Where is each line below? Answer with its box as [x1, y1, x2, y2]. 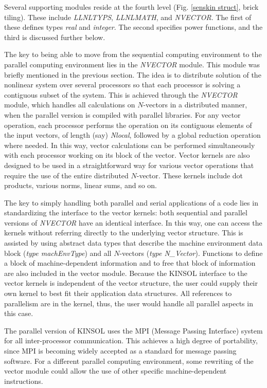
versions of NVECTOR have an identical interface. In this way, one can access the [4, 217, 262, 228]
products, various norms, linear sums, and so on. [4, 180, 157, 191]
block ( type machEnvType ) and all [4, 247, 112, 258]
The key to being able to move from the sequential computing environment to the [4, 49, 262, 60]
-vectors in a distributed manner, [143, 99, 247, 110]
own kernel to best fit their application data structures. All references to [4, 288, 232, 299]
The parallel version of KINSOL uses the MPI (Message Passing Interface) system [4, 325, 263, 336]
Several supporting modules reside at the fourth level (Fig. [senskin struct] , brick [4, 2, 259, 12]
